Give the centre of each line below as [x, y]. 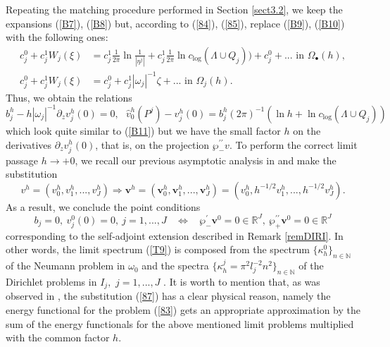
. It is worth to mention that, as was [242, 281]
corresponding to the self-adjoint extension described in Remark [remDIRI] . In [175, 235]
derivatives [29, 144]
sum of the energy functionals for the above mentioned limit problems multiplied [180, 323]
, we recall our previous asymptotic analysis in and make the [206, 160]
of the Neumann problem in [65, 266]
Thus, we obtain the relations [69, 97]
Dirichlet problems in [51, 281]
